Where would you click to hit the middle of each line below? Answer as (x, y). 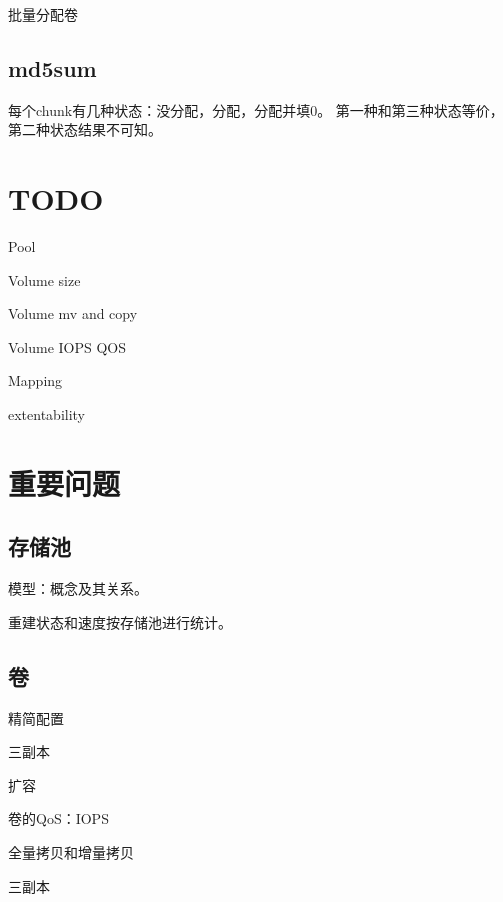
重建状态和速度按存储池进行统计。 (120, 621)
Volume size (44, 279)
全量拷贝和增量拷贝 (71, 852)
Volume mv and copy (73, 313)
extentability (47, 414)
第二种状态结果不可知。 (85, 129)
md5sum (52, 67)
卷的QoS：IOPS (58, 818)
